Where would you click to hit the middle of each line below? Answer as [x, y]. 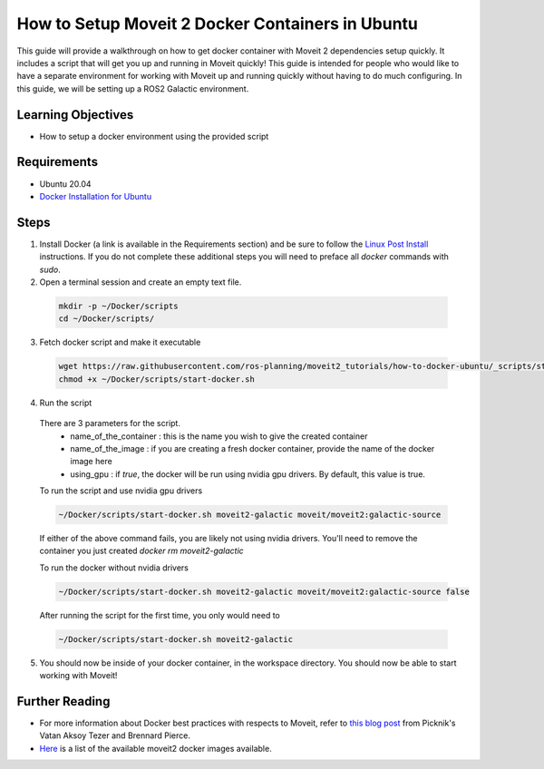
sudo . [50, 269]
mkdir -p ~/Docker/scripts [118, 306]
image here [91, 462]
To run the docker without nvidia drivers [114, 568]
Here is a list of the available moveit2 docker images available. [155, 748]
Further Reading [63, 701]
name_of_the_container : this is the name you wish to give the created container [219, 436]
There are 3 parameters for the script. [110, 423]
